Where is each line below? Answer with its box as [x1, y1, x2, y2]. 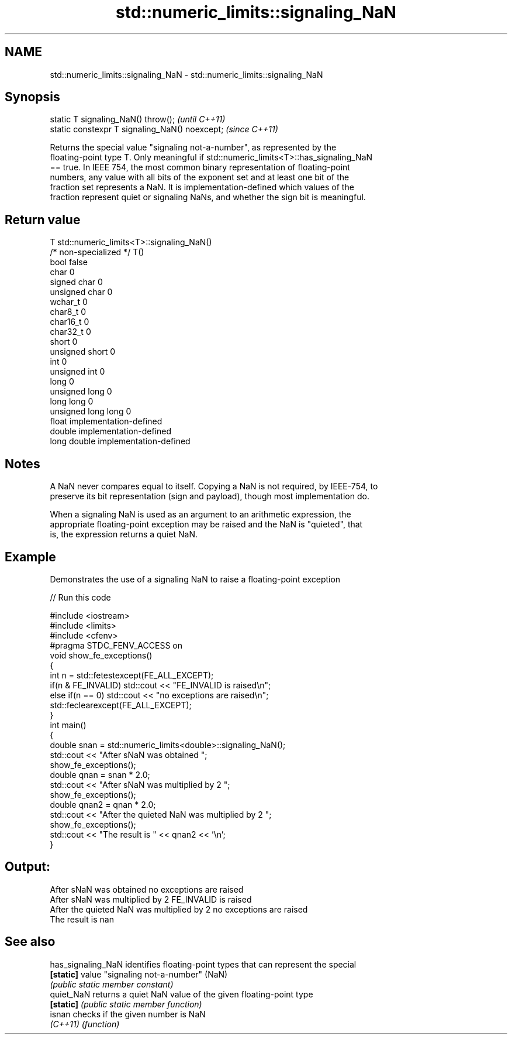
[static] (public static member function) [50, 999, 202, 1009]
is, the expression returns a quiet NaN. [50, 529, 198, 540]
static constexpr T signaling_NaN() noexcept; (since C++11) [50, 124, 278, 135]
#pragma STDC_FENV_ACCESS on [50, 640, 182, 650]
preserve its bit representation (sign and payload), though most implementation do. [50, 491, 369, 502]
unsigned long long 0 [50, 406, 132, 417]
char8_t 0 [50, 307, 87, 317]
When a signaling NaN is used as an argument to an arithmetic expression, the [50, 509, 351, 520]
